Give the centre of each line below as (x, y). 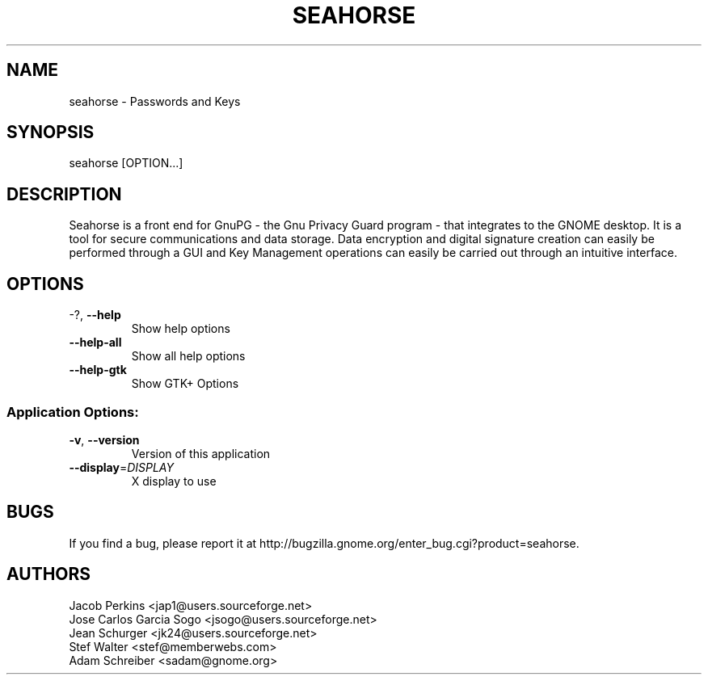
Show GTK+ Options (185, 384)
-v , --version (104, 439)
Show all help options (188, 356)
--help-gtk (98, 370)
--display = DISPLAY (121, 467)
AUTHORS (49, 574)
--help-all (95, 343)
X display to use (174, 481)
